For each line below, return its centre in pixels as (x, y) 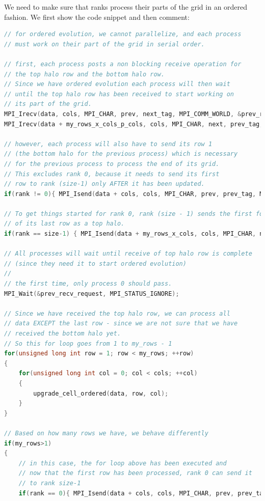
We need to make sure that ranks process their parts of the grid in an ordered (126, 7)
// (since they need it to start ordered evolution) (95, 263)
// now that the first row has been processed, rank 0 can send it (135, 473)
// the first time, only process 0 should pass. (88, 284)
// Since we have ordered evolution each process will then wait (117, 84)
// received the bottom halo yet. (63, 333)
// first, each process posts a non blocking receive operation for (123, 64)
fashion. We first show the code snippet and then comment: (97, 17)
